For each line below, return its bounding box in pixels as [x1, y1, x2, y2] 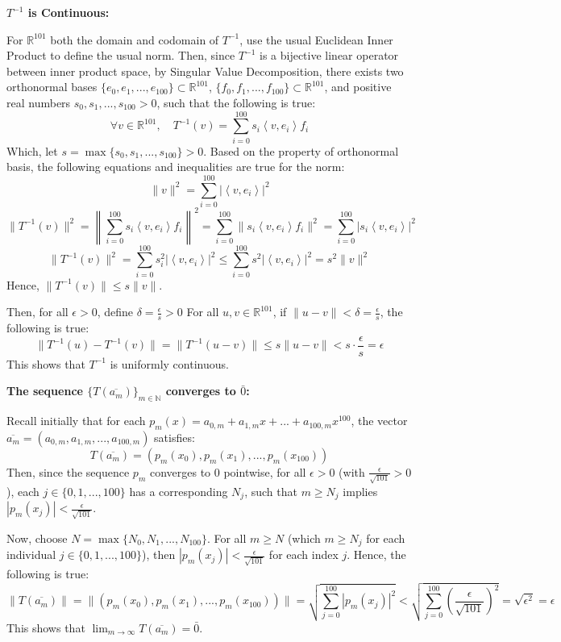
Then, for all [6, 303, 69, 320]
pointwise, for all [223, 463, 306, 480]
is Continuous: [27, 4, 110, 20]
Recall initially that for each [6, 412, 146, 429]
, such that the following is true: [156, 94, 316, 110]
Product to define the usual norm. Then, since [6, 47, 235, 64]
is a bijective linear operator [259, 47, 399, 64]
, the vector [351, 412, 408, 429]
